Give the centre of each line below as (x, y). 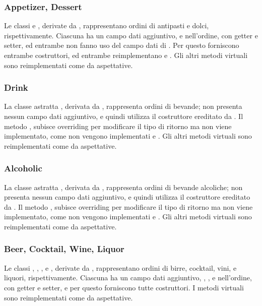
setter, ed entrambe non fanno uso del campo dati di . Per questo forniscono (122, 45)
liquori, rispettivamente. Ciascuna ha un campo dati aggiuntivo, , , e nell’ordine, (128, 278)
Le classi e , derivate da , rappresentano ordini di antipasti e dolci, (107, 25)
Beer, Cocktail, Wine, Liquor (64, 249)
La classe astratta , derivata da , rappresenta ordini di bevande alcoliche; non (123, 187)
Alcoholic (23, 168)
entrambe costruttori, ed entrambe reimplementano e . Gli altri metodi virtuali (126, 55)
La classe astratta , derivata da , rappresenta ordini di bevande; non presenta (123, 106)
